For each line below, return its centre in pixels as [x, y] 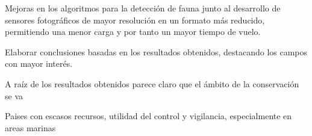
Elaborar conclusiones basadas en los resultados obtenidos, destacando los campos [156, 51]
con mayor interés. [39, 63]
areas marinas [30, 127]
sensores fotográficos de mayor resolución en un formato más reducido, [135, 20]
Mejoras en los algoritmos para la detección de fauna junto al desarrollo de [143, 8]
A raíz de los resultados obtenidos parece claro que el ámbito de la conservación [152, 83]
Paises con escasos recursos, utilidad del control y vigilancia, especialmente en [148, 116]
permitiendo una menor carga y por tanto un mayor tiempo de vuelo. [133, 32]
